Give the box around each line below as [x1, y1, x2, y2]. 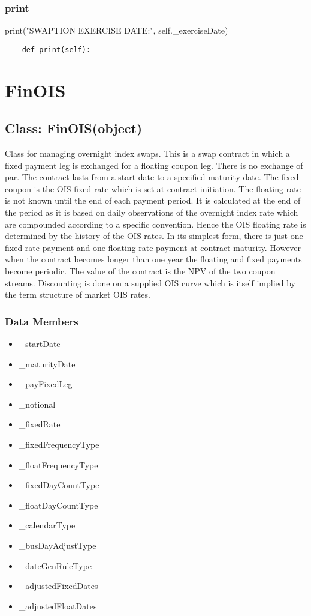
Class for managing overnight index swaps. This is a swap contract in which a [5, 147, 290, 160]
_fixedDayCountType [19, 479, 99, 491]
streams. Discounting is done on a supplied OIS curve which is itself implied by [5, 276, 295, 289]
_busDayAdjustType [19, 539, 96, 551]
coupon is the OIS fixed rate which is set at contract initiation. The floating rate [5, 182, 301, 195]
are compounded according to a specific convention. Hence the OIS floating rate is [5, 217, 306, 230]
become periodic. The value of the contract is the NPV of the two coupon [5, 264, 276, 277]
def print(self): [22, 45, 91, 54]
